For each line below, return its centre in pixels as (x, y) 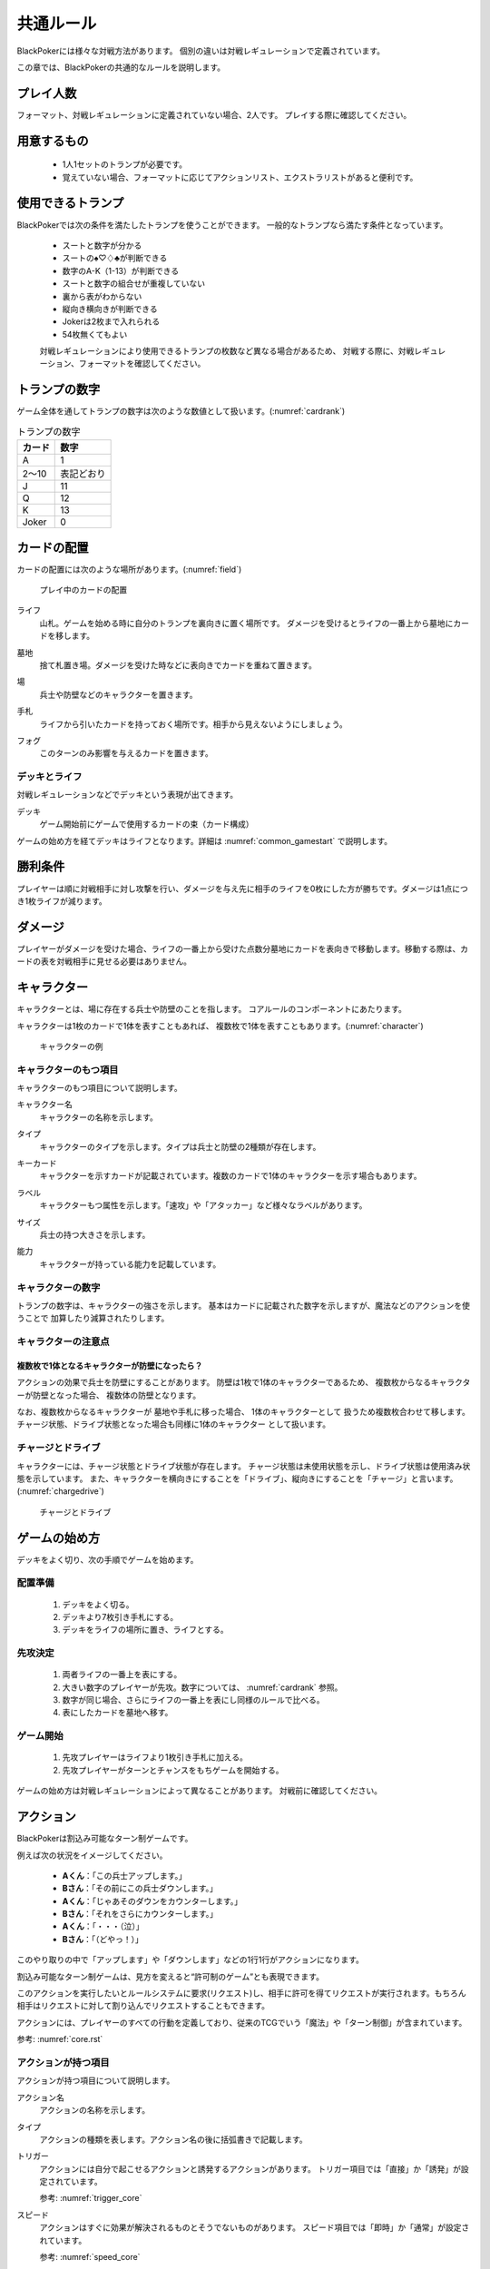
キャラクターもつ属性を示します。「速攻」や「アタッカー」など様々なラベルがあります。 (203, 1205)
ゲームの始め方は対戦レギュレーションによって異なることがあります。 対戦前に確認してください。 (200, 1791)
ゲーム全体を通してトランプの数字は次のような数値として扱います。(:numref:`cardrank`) (181, 411)
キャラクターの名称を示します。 (99, 1117)
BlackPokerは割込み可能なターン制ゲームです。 (105, 1839)
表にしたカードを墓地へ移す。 (118, 1713)
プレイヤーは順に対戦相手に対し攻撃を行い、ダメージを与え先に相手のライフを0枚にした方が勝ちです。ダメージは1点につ (243, 889)
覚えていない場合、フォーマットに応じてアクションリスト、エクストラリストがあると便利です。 (240, 177)
